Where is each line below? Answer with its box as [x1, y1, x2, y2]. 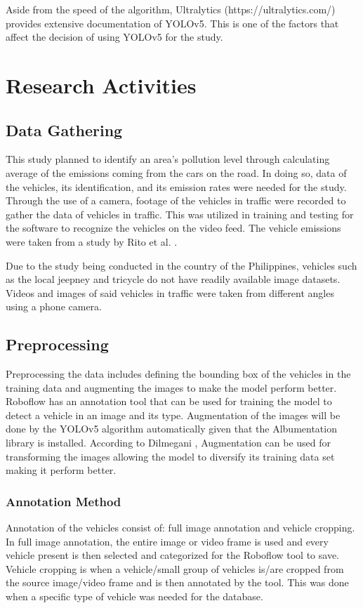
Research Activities [6, 70, 197, 99]
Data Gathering [6, 119, 123, 140]
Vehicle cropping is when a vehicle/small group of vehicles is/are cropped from [6, 561, 344, 576]
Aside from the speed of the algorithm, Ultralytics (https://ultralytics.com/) [6, 2, 336, 16]
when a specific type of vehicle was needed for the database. [6, 589, 263, 604]
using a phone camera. [6, 299, 103, 314]
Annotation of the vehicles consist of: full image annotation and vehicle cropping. [6, 520, 355, 535]
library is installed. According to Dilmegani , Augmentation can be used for [6, 435, 331, 450]
